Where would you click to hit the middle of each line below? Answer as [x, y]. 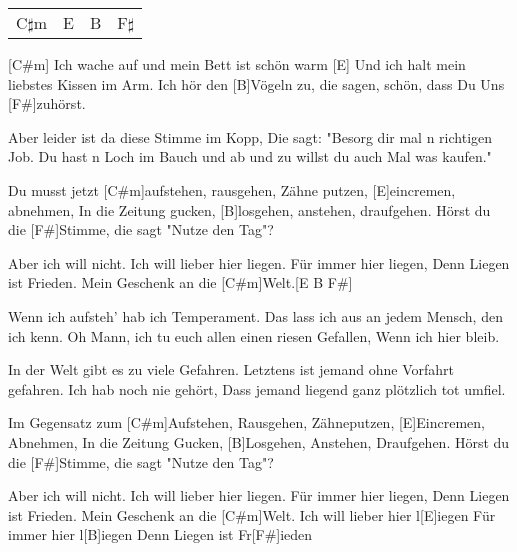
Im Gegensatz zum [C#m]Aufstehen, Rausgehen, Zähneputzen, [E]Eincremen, [246, 422]
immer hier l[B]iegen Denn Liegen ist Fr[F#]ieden [160, 534]
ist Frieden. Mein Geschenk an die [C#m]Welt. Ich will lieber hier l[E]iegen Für [252, 514]
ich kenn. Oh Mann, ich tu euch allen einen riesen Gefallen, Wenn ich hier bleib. [254, 335]
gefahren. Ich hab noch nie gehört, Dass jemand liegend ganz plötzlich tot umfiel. [257, 388]
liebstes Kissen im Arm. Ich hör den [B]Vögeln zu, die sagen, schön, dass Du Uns [256, 83]
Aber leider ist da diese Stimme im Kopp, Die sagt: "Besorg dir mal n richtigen [250, 136]
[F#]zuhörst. [47, 103]
